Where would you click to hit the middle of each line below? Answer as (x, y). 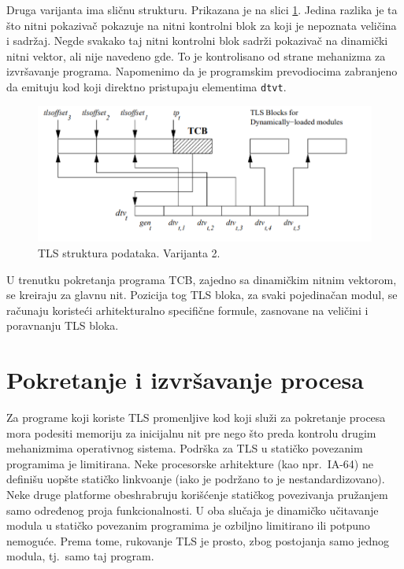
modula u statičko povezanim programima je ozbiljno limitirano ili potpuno (188, 525)
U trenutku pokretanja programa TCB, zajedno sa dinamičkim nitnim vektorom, (202, 279)
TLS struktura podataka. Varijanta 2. (129, 252)
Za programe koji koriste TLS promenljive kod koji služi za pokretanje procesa (196, 418)
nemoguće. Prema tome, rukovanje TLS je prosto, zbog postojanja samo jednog (198, 540)
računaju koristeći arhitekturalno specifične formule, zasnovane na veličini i (187, 310)
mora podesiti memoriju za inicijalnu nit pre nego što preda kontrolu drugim (191, 432)
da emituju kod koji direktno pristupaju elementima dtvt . (146, 86)
